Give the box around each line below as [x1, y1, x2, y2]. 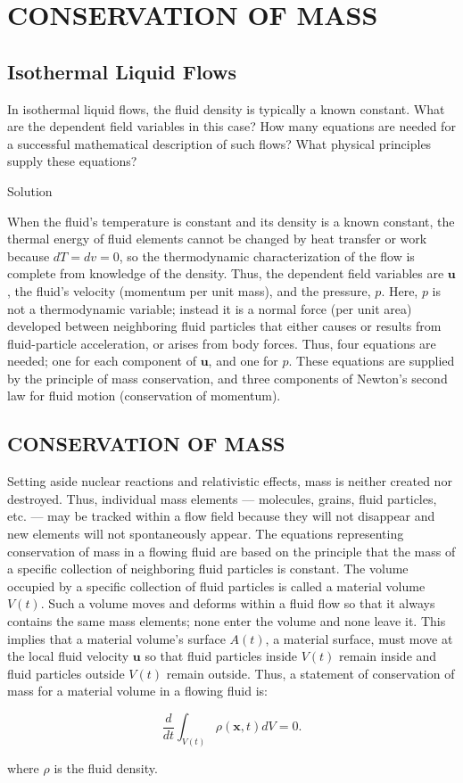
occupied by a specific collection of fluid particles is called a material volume [7, 576, 426, 595]
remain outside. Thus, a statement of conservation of [166, 663, 455, 682]
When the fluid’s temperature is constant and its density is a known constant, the [7, 211, 455, 230]
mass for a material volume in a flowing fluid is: [7, 681, 268, 700]
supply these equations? [7, 152, 137, 170]
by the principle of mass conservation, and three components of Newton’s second [7, 368, 448, 387]
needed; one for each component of [7, 351, 196, 370]
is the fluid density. [54, 758, 158, 777]
